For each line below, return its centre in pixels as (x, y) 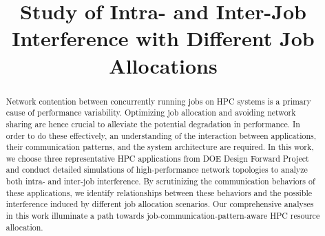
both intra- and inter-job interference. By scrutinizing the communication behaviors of (160, 181)
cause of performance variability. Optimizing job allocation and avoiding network (151, 112)
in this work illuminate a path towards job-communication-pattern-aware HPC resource (163, 216)
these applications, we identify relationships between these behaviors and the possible (159, 192)
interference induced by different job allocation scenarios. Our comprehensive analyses (160, 204)
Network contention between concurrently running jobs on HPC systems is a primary (158, 101)
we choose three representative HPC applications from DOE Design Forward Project (157, 158)
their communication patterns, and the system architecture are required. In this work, (160, 147)
